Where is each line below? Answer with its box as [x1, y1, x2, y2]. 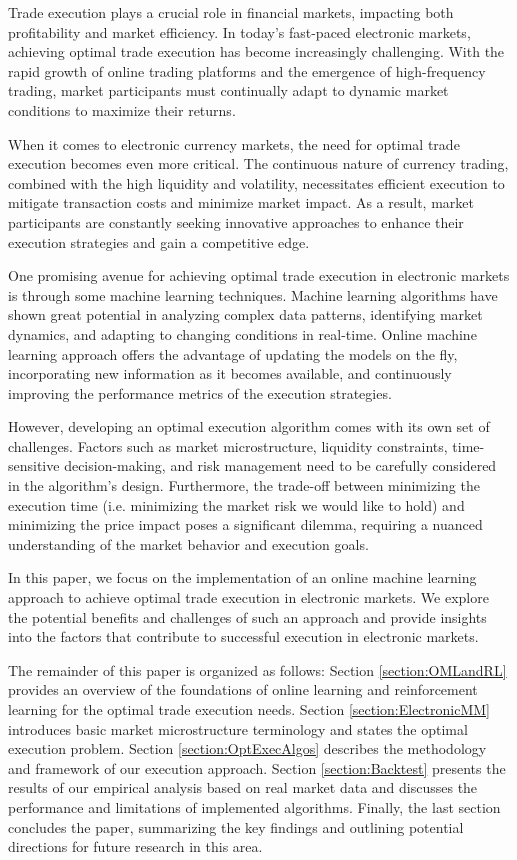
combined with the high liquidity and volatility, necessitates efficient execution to [8, 172, 505, 193]
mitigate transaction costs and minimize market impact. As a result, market [8, 192, 474, 213]
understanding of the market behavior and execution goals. [8, 533, 369, 554]
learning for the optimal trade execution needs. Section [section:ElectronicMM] [8, 699, 490, 719]
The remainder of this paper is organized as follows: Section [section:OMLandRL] [8, 659, 507, 680]
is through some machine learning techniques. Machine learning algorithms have [8, 284, 498, 305]
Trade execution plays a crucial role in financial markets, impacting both [8, 2, 454, 22]
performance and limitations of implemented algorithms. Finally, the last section [8, 796, 501, 817]
